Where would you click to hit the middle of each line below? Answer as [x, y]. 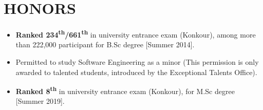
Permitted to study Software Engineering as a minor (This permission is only [137, 61]
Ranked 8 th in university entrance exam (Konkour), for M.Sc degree [125, 90]
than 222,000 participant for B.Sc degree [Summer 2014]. [105, 44]
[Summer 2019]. [40, 101]
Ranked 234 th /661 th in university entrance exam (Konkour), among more [136, 34]
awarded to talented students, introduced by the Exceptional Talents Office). [136, 72]
